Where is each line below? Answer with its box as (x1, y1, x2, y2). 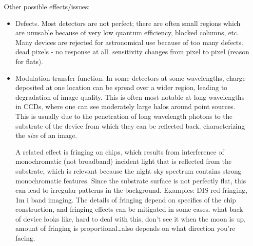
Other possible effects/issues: (4, 1, 90, 11)
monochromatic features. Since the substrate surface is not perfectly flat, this (15, 175, 246, 185)
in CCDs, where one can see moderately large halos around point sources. (15, 101, 235, 112)
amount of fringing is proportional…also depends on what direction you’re (15, 223, 235, 233)
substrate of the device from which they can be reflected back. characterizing (15, 120, 245, 131)
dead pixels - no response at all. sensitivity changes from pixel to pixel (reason (15, 46, 250, 57)
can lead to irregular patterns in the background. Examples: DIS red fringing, (15, 185, 248, 195)
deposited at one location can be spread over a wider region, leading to (15, 82, 228, 92)
